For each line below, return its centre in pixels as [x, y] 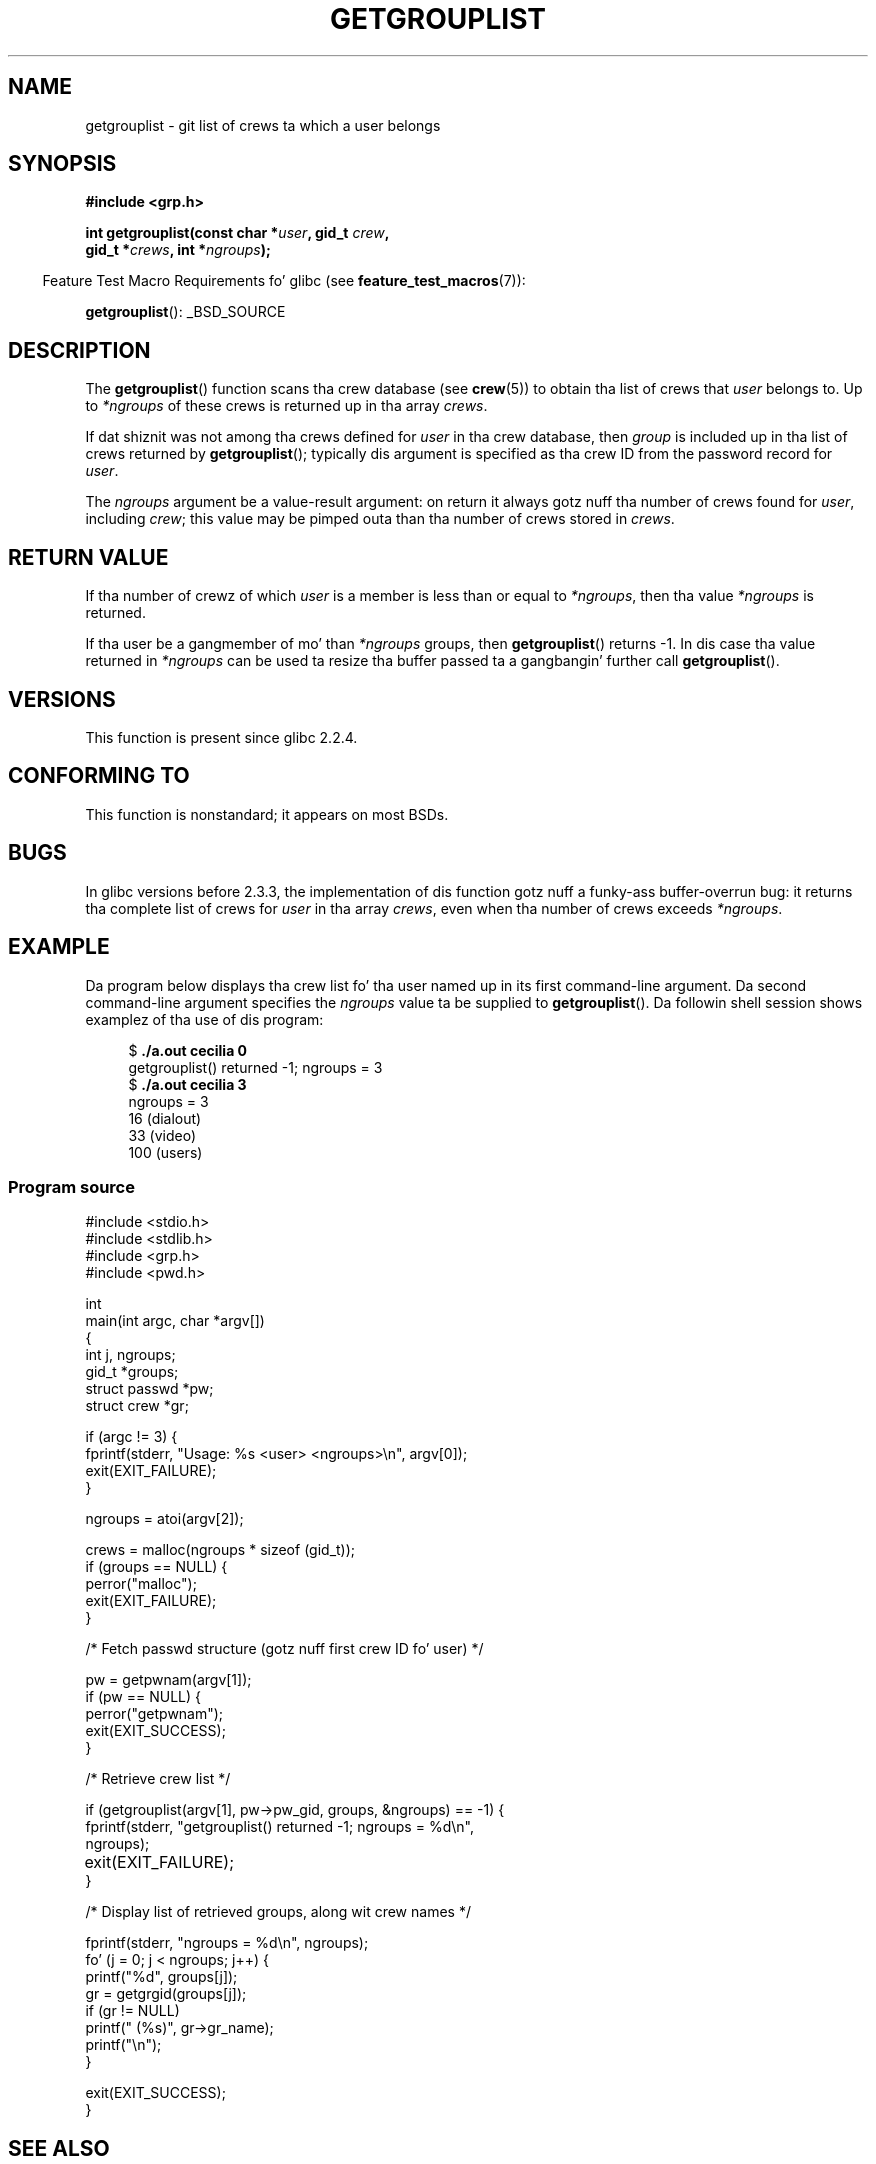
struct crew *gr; [137, 1406]
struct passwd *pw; [149, 1389]
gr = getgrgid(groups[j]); [166, 1994]
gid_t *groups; [132, 1372]
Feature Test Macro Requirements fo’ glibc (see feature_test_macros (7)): [284, 281]
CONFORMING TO [99, 776]
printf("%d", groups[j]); [161, 1977]
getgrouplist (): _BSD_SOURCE [185, 312]
